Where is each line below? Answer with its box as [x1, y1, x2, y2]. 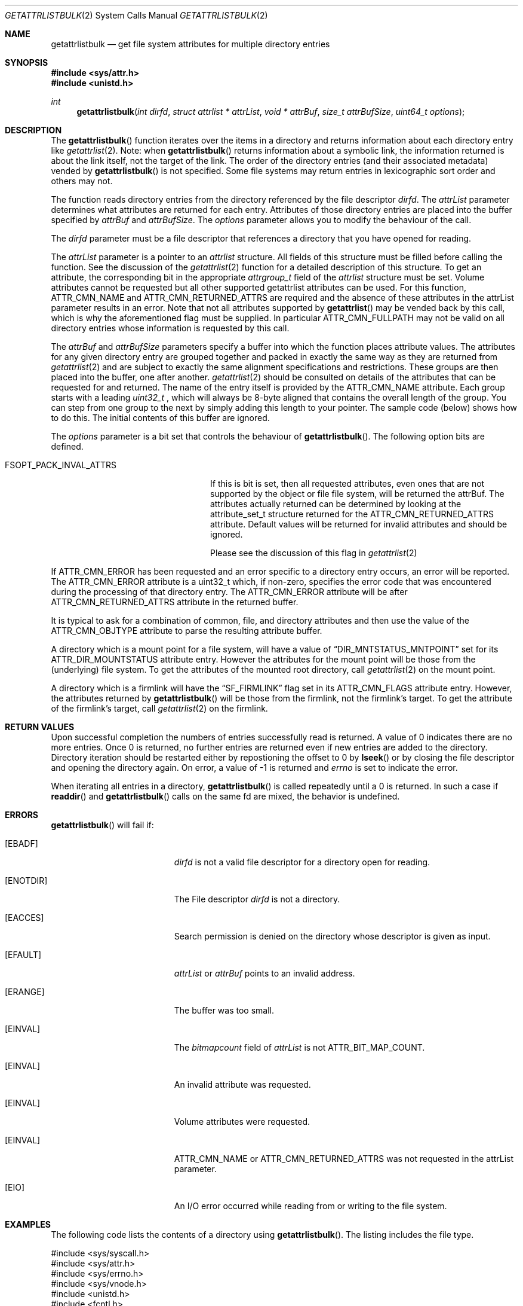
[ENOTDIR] [5, 875, 48, 886]
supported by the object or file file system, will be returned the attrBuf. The [210, 489, 504, 499]
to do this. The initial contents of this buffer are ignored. [51, 413, 270, 423]
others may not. [51, 176, 113, 186]
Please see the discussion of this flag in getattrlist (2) [210, 548, 417, 558]
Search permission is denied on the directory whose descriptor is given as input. [174, 931, 491, 941]
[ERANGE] [5, 987, 45, 997]
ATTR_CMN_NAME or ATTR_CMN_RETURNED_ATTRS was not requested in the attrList [174, 1154, 514, 1164]
